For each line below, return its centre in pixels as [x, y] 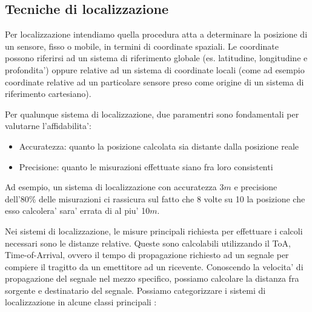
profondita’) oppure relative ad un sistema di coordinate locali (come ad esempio [155, 69]
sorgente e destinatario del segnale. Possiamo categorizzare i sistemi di [135, 290]
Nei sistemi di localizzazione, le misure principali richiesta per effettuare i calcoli [154, 231]
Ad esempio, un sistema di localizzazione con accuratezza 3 [115, 187]
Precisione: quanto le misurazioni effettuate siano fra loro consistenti [146, 166]
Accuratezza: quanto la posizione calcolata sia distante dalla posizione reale [159, 146]
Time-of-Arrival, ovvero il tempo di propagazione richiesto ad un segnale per [147, 255]
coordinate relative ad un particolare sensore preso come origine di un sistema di [154, 81]
